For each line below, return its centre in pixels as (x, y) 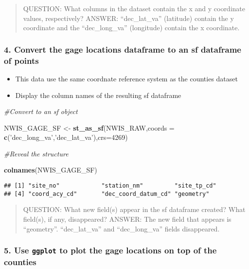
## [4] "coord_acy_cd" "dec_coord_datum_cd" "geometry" (107, 194)
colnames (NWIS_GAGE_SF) (51, 170)
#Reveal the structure (36, 153)
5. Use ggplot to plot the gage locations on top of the (110, 250)
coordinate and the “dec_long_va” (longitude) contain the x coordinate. (131, 28)
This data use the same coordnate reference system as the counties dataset (126, 78)
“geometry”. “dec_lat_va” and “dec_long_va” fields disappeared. (121, 228)
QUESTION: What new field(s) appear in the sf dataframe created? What (134, 209)
